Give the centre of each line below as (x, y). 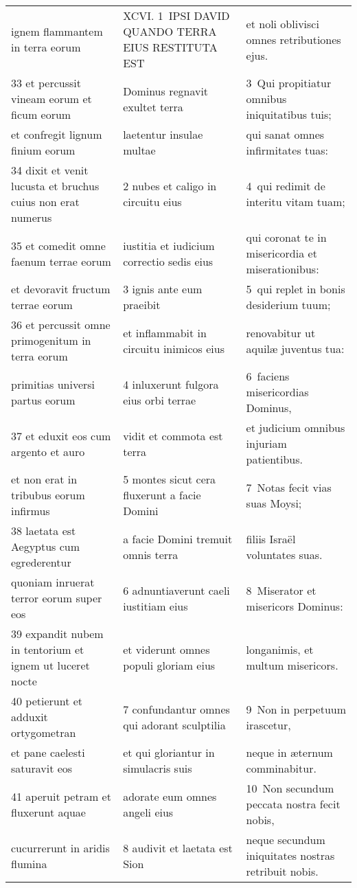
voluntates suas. (284, 554)
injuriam (266, 443)
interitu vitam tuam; (296, 202)
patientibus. (274, 459)
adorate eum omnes (170, 796)
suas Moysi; (274, 503)
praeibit (142, 305)
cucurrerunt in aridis (60, 847)
